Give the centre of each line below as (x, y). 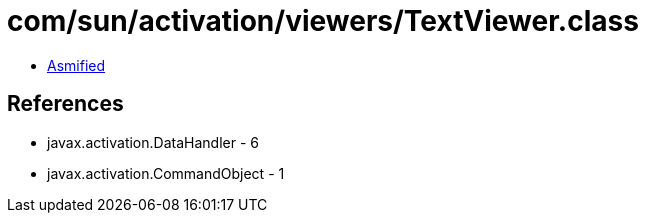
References (65, 104)
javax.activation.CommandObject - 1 (166, 173)
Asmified (76, 65)
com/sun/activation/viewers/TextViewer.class (323, 21)
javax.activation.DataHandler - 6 (153, 142)
